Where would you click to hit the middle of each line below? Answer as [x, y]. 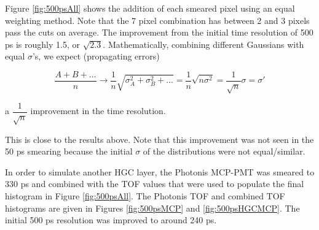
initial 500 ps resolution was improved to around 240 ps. [111, 220]
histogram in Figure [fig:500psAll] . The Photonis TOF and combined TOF [145, 196]
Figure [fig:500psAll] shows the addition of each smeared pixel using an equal [150, 8]
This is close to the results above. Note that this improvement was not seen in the [159, 139]
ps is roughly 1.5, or [42, 44]
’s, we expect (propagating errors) [96, 56]
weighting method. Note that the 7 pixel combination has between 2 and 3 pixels [157, 20]
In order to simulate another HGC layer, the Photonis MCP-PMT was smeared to [160, 171]
